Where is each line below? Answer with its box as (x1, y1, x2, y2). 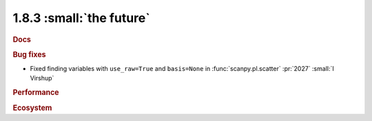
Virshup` (30, 74, 54, 82)
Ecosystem (12, 103, 52, 113)
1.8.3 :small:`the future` (12, 10, 151, 25)
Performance (12, 88, 59, 98)
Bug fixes (12, 49, 46, 59)
